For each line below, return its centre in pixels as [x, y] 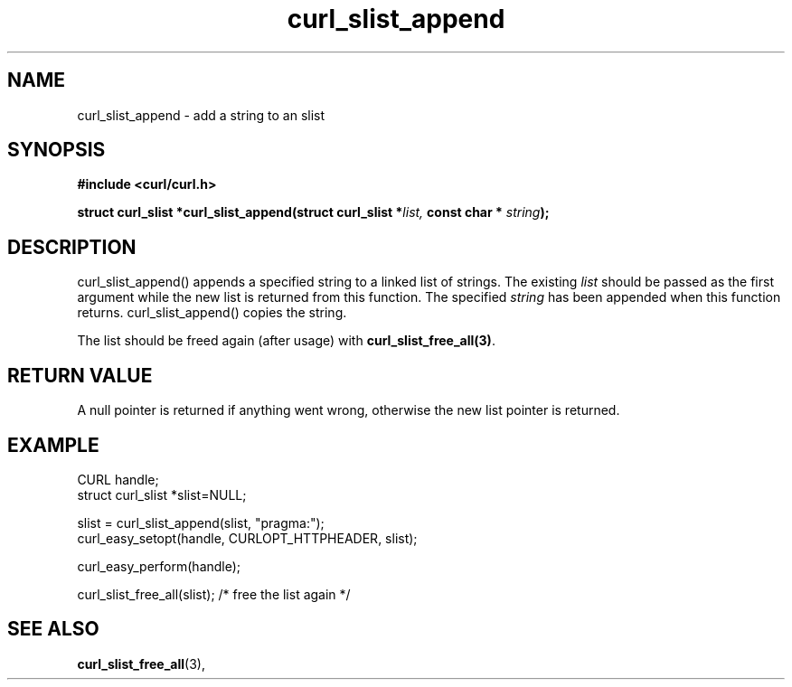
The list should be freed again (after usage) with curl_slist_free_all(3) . [286, 341]
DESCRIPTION [72, 247]
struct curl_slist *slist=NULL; [162, 494]
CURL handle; [118, 479]
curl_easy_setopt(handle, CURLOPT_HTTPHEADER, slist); [247, 538]
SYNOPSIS [57, 150]
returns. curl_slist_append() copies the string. [212, 313]
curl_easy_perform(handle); [159, 566]
